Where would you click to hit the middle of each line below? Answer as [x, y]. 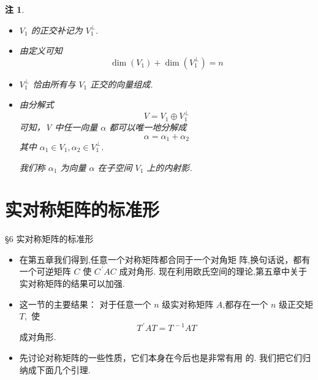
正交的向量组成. [122, 84]
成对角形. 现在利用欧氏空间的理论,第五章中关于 [213, 271]
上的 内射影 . [169, 167]
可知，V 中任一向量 [59, 127]
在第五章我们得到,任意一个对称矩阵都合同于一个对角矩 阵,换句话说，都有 [165, 259]
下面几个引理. [63, 369]
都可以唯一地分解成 [148, 127]
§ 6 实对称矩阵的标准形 [49, 239]
